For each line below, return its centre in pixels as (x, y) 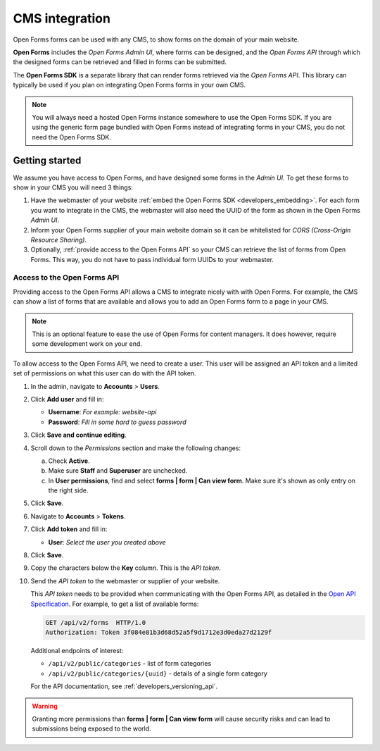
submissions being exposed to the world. (91, 728)
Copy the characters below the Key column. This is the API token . (126, 568)
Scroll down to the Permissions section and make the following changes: (136, 448)
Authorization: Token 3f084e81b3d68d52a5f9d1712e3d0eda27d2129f (159, 632)
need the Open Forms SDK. (72, 137)
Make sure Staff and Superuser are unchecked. (118, 471)
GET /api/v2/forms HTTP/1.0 (96, 622)
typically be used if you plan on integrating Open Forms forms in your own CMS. (129, 85)
